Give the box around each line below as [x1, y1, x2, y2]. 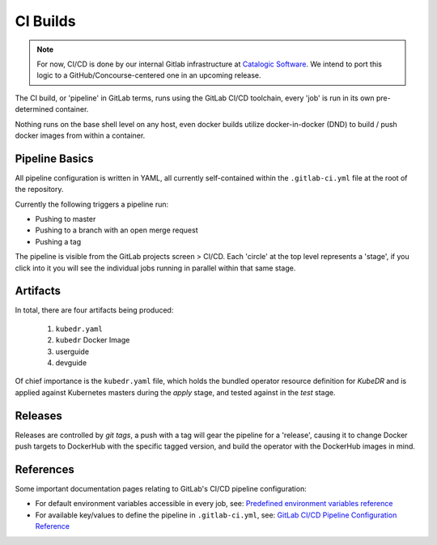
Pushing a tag [35, 236, 81, 246]
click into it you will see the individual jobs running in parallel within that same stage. [15, 263, 296, 273]
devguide [55, 358, 87, 368]
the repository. [15, 185, 64, 194]
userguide [55, 347, 89, 356]
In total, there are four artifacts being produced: [15, 305, 174, 315]
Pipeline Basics [15, 151, 94, 165]
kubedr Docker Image [55, 335, 130, 345]
